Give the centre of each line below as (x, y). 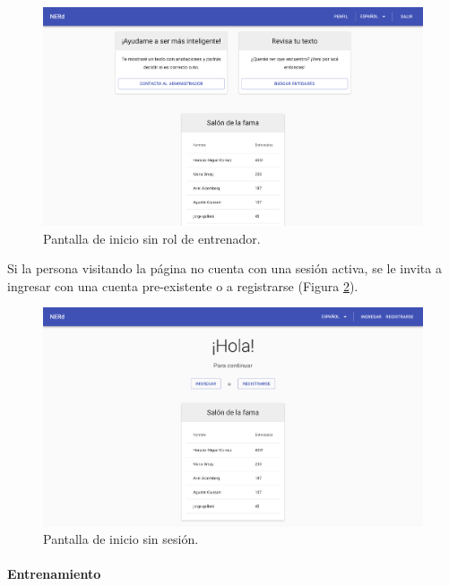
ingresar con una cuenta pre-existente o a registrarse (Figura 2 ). (183, 285)
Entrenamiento (54, 574)
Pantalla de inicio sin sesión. (121, 539)
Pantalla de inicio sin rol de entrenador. (152, 238)
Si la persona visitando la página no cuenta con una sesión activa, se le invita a (224, 268)
